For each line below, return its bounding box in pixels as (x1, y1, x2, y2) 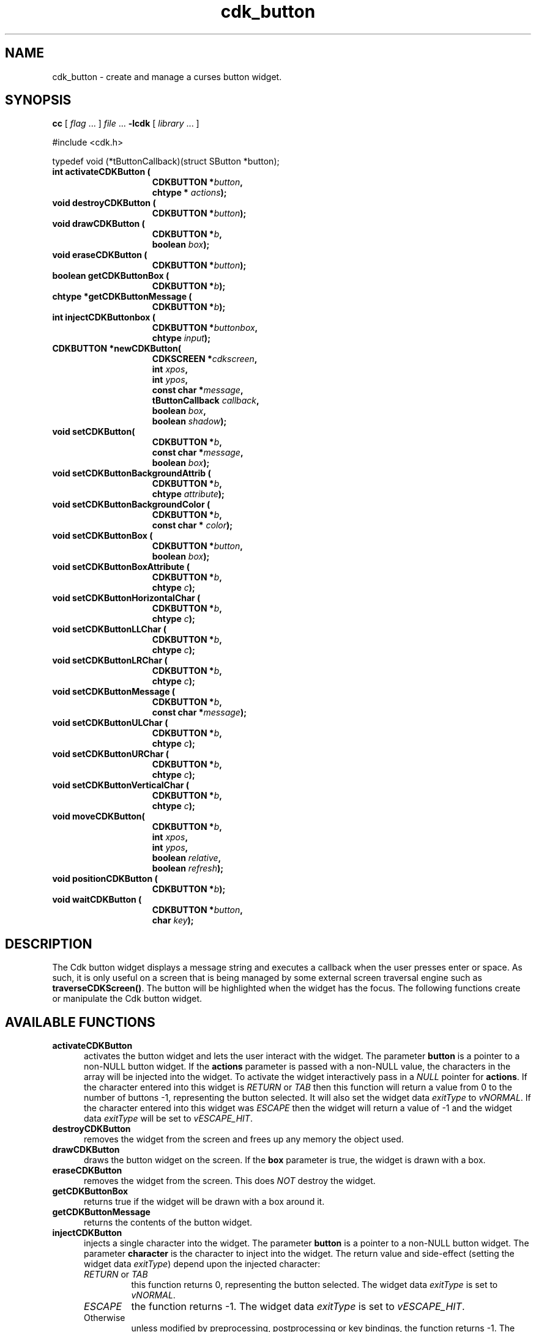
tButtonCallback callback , (152, 395, 259, 406)
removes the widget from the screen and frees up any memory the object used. (84, 1134, 404, 1145)
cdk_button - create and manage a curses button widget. (52, 71, 282, 82)
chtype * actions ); (152, 187, 227, 198)
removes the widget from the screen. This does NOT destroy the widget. (84, 1175, 376, 1186)
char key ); (152, 915, 194, 926)
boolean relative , (152, 853, 221, 864)
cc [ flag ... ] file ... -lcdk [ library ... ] (52, 118, 199, 129)
